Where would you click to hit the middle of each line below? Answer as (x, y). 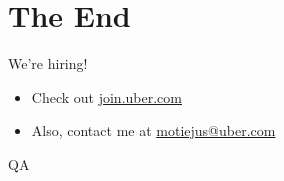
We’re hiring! (48, 63)
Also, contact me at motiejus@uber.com (153, 130)
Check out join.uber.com (106, 96)
